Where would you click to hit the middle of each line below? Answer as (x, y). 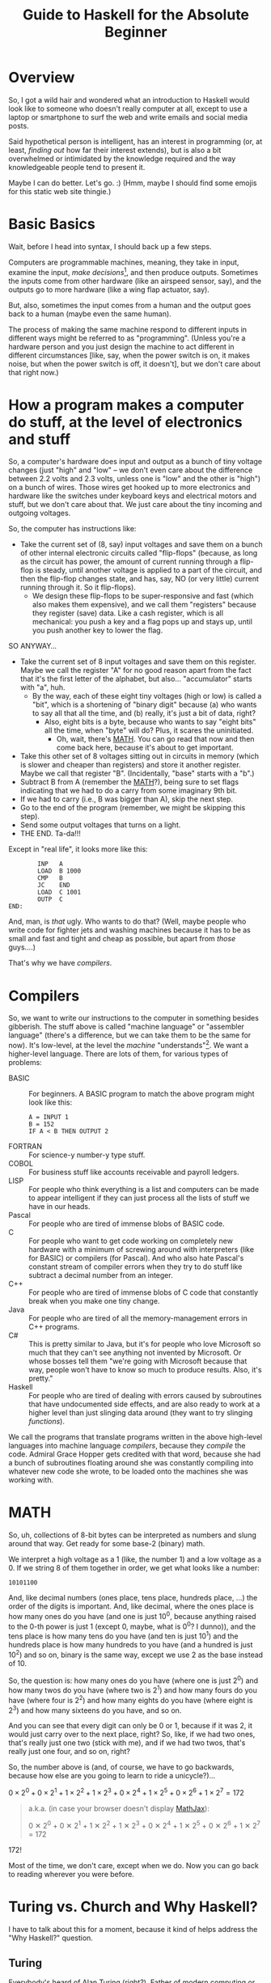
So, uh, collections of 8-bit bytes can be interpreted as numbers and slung (132, 1535)
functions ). (47, 1422)
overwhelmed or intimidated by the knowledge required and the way (122, 159)
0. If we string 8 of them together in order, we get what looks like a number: (134, 1568)
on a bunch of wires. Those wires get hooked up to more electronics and (129, 488)
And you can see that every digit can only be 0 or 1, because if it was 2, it (131, 1726)
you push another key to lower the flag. (97, 630)
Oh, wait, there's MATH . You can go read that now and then (155, 739)
